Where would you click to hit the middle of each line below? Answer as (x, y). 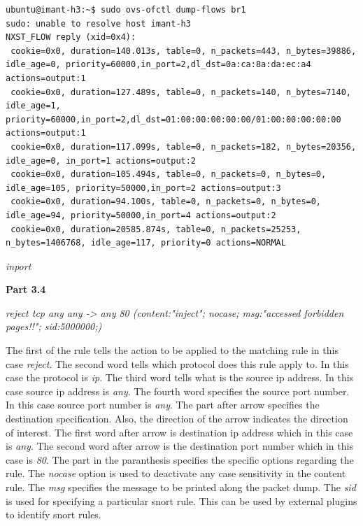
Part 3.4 (26, 289)
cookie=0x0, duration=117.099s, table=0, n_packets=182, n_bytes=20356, (184, 147)
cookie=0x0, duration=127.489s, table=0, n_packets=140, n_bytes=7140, (181, 92)
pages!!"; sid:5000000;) (54, 326)
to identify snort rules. (54, 514)
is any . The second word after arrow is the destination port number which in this (179, 446)
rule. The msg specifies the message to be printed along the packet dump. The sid (181, 487)
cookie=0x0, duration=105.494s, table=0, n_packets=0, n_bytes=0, (169, 175)
